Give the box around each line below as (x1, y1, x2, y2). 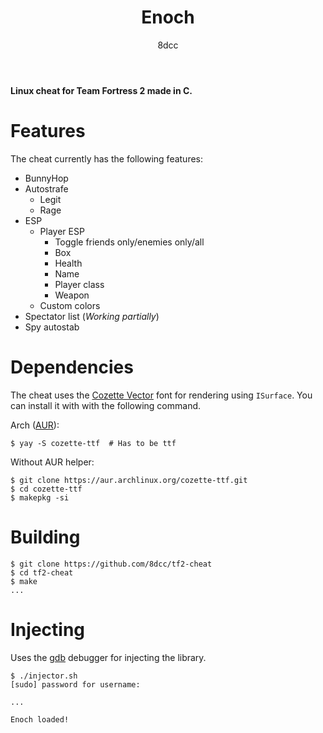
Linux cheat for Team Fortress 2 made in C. (10, 84, 193, 96)
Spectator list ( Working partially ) (24, 310, 160, 322)
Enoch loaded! (10, 714, 70, 725)
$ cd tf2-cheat (10, 567, 74, 578)
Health (54, 257, 83, 269)
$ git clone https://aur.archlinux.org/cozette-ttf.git (10, 475, 248, 485)
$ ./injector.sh (10, 671, 78, 681)
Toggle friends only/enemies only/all (54, 236, 205, 248)
